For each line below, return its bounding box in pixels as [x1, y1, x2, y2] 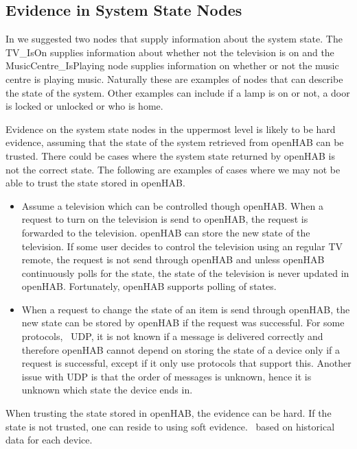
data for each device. [5, 433, 93, 447]
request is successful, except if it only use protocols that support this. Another [21, 356, 352, 370]
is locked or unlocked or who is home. [5, 99, 163, 113]
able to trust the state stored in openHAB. [5, 175, 185, 190]
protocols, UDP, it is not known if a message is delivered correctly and [21, 329, 323, 343]
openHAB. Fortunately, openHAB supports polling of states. [21, 279, 277, 293]
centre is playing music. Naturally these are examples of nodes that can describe [5, 71, 343, 86]
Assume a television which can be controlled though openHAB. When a [21, 198, 323, 213]
